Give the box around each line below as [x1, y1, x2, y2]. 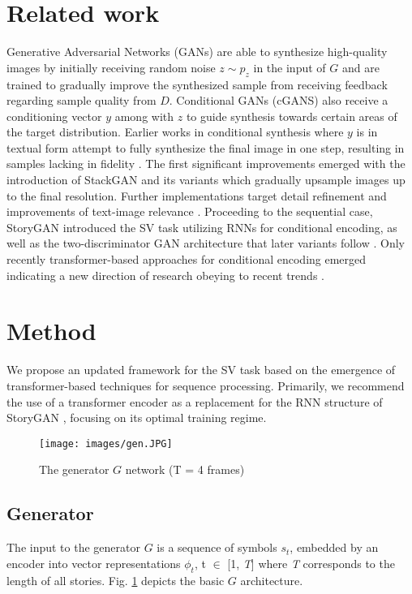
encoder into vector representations [6, 554, 181, 571]
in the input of [253, 58, 326, 75]
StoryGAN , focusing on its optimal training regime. [6, 409, 267, 426]
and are [341, 58, 380, 75]
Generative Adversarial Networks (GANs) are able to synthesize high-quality [6, 43, 388, 60]
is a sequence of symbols [157, 539, 277, 556]
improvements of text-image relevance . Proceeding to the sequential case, [6, 203, 373, 220]
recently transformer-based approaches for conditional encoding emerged [6, 251, 367, 268]
